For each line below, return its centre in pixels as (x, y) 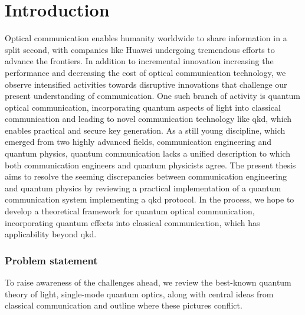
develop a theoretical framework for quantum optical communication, (130, 211)
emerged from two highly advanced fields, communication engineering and (138, 142)
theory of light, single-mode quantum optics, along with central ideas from (139, 294)
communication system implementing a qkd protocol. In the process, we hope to (150, 199)
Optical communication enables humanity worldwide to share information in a (146, 38)
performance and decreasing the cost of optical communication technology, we (145, 72)
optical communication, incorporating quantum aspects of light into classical (143, 107)
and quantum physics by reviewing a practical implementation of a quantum (143, 188)
